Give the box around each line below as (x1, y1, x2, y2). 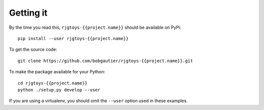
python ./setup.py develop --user (18, 87, 100, 92)
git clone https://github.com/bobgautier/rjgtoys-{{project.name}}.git (18, 58, 193, 64)
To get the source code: (9, 46, 57, 52)
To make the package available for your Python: (9, 69, 106, 75)
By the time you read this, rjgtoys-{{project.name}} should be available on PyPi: (9, 24, 181, 30)
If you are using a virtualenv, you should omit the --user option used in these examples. (9, 98, 188, 104)
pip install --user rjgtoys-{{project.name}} (18, 36, 129, 41)
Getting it (9, 7, 48, 18)
